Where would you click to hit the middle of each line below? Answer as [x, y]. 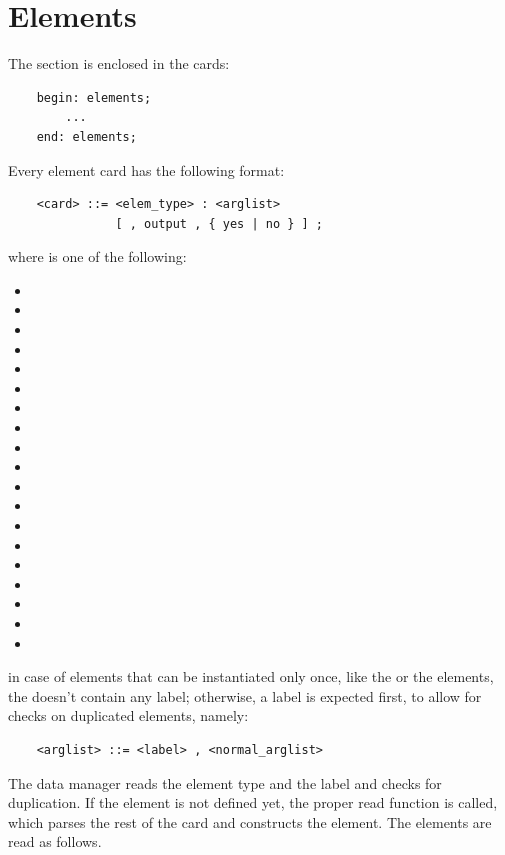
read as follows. [55, 841]
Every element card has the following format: [146, 169]
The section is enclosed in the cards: [119, 63]
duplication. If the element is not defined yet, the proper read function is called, [253, 802]
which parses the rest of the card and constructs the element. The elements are [250, 821]
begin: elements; [94, 97]
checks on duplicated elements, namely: [128, 715]
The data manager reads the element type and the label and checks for [225, 782]
